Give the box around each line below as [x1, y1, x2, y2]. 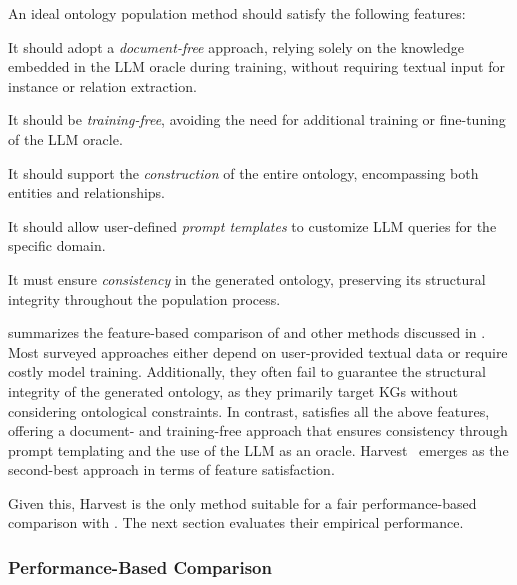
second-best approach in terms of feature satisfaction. [8, 459, 335, 480]
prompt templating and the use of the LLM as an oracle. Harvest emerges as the [8, 439, 509, 460]
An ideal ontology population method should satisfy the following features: [8, 3, 466, 23]
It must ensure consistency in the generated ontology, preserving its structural [8, 268, 486, 289]
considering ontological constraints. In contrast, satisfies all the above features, [8, 400, 490, 421]
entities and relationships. [8, 182, 166, 203]
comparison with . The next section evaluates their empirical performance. [8, 512, 464, 533]
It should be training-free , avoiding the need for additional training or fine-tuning [8, 109, 506, 130]
